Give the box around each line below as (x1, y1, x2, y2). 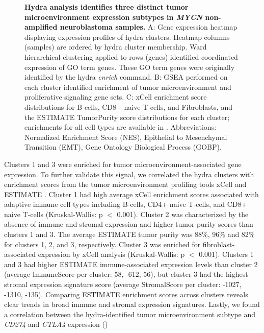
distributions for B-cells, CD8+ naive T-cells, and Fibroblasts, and (24, 101, 232, 112)
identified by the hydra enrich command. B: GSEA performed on (24, 72, 228, 82)
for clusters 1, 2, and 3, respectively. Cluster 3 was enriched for (4, 239, 201, 249)
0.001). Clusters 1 (199, 249, 254, 259)
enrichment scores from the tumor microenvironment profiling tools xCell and (4, 179, 247, 189)
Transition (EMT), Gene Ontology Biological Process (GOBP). (24, 141, 222, 152)
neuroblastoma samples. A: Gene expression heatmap (60, 21, 237, 32)
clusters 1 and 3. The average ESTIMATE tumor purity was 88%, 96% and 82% (4, 229, 255, 240)
